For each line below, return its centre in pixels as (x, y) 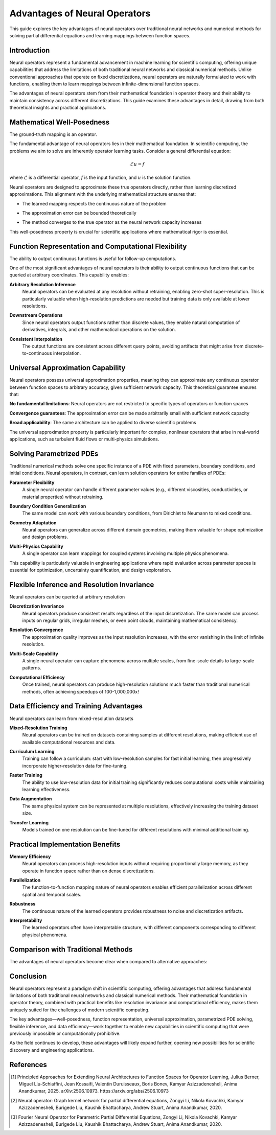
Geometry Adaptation (33, 523)
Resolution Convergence (36, 630)
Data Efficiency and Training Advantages (76, 706)
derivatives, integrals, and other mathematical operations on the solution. (99, 330)
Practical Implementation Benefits (65, 844)
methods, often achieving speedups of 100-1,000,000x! (80, 691)
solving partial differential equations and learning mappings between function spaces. (100, 35)
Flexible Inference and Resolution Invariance (82, 584)
